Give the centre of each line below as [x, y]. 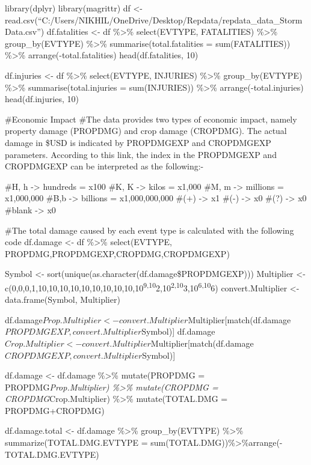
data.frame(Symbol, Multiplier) [63, 299]
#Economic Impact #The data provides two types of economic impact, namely [151, 119]
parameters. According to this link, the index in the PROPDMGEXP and [141, 154]
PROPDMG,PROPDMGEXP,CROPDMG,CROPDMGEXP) [117, 253]
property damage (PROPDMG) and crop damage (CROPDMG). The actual [146, 131]
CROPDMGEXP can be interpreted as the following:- [104, 166]
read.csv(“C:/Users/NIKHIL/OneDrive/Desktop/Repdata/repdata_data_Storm [154, 20]
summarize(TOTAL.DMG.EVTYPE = [76, 442]
